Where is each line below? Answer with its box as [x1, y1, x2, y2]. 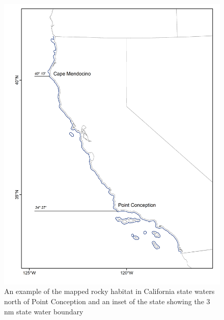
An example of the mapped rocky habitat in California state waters [4, 286, 215, 297]
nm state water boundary [4, 306, 83, 316]
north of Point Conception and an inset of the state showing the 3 [4, 296, 210, 307]
